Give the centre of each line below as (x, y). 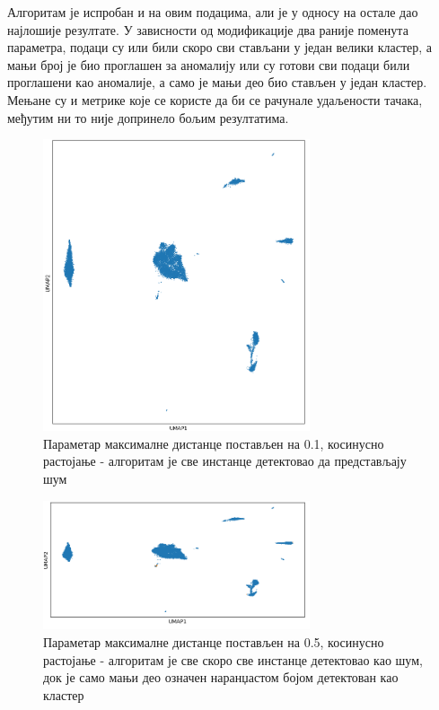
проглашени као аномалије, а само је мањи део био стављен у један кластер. (217, 82)
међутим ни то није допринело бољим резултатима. (148, 117)
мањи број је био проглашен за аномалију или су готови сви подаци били (209, 64)
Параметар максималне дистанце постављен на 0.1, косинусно (214, 443)
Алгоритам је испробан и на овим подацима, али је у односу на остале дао (213, 12)
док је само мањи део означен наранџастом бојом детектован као (221, 677)
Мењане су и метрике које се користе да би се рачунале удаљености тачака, (215, 99)
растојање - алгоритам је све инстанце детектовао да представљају (225, 461)
